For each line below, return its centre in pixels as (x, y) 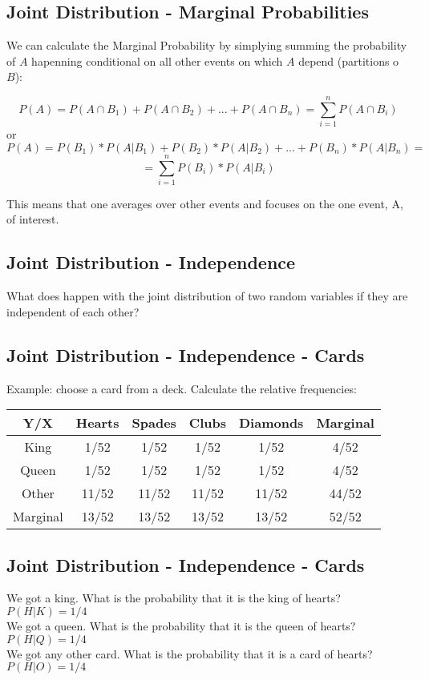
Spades (154, 423)
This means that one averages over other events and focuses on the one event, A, (205, 203)
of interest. (33, 219)
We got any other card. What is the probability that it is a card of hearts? (190, 653)
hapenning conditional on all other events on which (157, 60)
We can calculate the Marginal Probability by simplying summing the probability (207, 45)
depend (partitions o (349, 60)
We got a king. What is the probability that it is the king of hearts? (174, 598)
